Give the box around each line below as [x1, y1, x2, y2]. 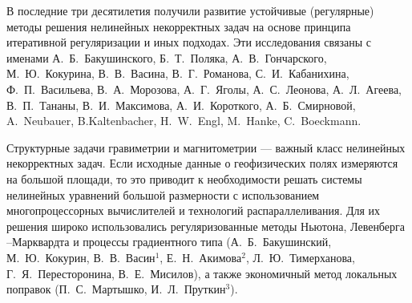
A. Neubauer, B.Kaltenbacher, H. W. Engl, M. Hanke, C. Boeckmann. [6, 112, 362, 129]
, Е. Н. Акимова [160, 248, 242, 265]
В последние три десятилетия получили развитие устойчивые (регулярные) [6, 2, 374, 18]
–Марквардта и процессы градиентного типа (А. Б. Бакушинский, [6, 233, 332, 250]
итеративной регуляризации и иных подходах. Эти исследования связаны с [6, 34, 371, 50]
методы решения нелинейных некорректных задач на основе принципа [6, 18, 351, 34]
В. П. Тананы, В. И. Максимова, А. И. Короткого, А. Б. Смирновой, [6, 96, 356, 113]
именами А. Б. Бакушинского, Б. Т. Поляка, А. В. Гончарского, [6, 49, 327, 66]
